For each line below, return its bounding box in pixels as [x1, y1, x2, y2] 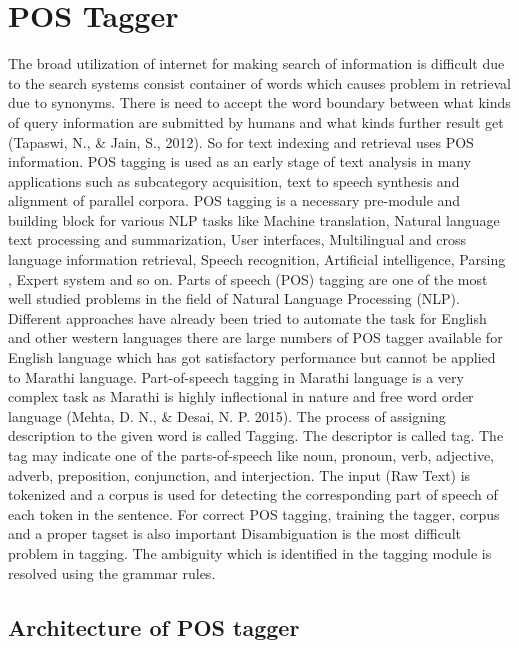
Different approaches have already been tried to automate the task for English [8, 307, 487, 328]
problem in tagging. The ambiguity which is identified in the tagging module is [8, 542, 492, 563]
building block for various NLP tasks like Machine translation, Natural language [8, 209, 500, 230]
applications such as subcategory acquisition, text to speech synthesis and [8, 170, 460, 191]
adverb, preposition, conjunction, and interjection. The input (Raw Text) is [8, 464, 471, 485]
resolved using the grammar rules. [8, 562, 216, 583]
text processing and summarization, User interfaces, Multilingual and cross [8, 229, 467, 250]
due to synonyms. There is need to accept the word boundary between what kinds [8, 92, 511, 113]
